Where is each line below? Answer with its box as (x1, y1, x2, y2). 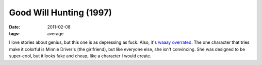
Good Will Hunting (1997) (9, 7, 112, 18)
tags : (9, 30, 20, 36)
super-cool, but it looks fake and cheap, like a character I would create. (9, 53, 151, 59)
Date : (9, 24, 20, 30)
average (47, 30, 64, 36)
